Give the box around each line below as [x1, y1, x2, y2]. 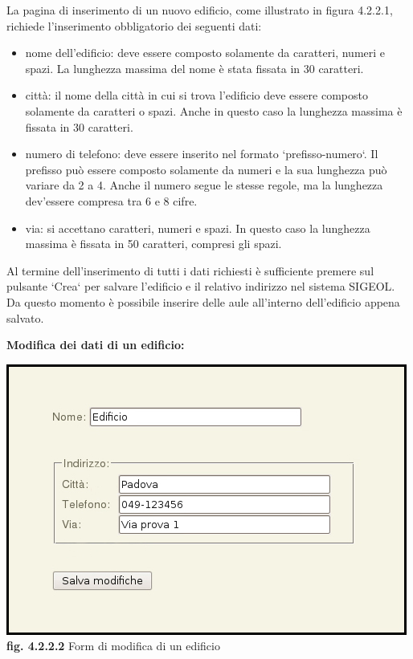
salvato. [6, 309, 44, 326]
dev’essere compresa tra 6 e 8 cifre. [25, 192, 198, 209]
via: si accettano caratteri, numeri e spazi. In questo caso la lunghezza [25, 219, 370, 236]
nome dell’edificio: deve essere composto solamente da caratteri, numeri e [25, 44, 386, 61]
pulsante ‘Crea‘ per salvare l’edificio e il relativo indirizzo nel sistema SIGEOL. [6, 278, 395, 295]
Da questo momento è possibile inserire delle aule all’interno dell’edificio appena [6, 293, 400, 310]
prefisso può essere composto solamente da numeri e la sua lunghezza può [25, 161, 387, 177]
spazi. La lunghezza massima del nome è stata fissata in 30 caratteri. [25, 59, 364, 76]
